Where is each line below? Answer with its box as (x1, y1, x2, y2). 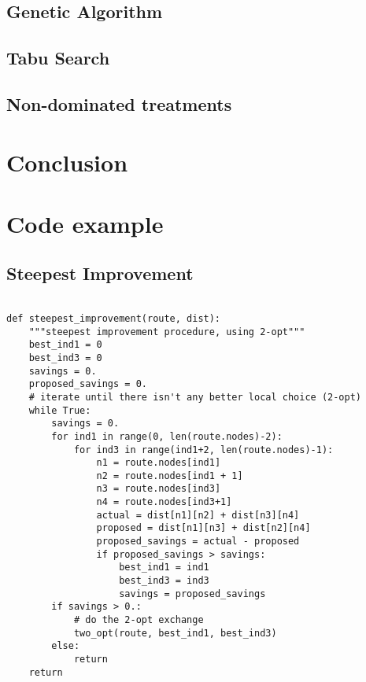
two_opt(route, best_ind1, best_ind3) (73, 627, 277, 639)
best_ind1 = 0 (28, 339, 102, 351)
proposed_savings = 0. (28, 378, 147, 390)
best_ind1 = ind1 (119, 562, 209, 573)
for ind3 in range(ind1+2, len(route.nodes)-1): (73, 444, 334, 455)
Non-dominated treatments (6, 91, 232, 116)
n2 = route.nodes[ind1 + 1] (96, 470, 243, 481)
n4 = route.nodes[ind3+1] (96, 496, 232, 508)
